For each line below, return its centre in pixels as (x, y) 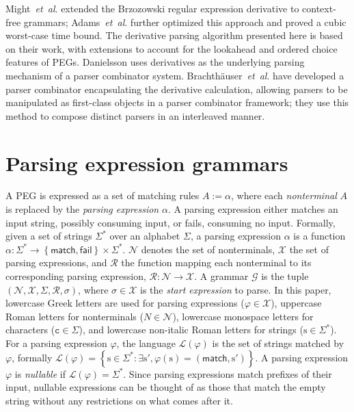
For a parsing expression (56, 343)
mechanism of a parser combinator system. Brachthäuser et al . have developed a (175, 75)
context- (319, 8)
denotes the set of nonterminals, (208, 249)
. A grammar (221, 276)
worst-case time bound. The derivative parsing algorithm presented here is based (174, 35)
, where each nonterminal (284, 195)
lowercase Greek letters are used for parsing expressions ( (125, 303)
